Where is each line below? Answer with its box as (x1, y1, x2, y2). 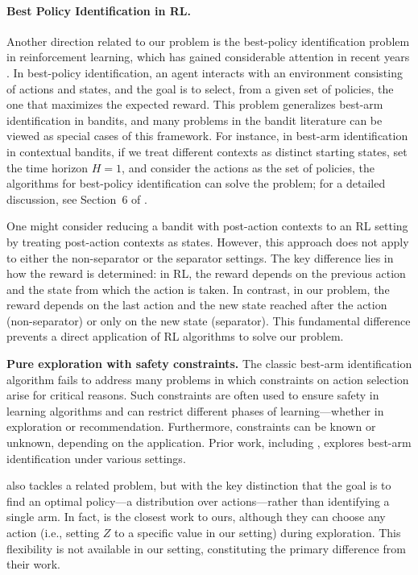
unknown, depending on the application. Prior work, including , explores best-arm (6, 434, 412, 451)
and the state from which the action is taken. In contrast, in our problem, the (6, 280, 390, 297)
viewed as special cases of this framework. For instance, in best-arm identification (6, 127, 408, 144)
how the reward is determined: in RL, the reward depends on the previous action (6, 265, 406, 282)
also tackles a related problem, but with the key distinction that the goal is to (6, 477, 391, 494)
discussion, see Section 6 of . (6, 190, 147, 207)
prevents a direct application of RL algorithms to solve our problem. (6, 328, 344, 345)
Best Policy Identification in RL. (6, 2, 192, 19)
